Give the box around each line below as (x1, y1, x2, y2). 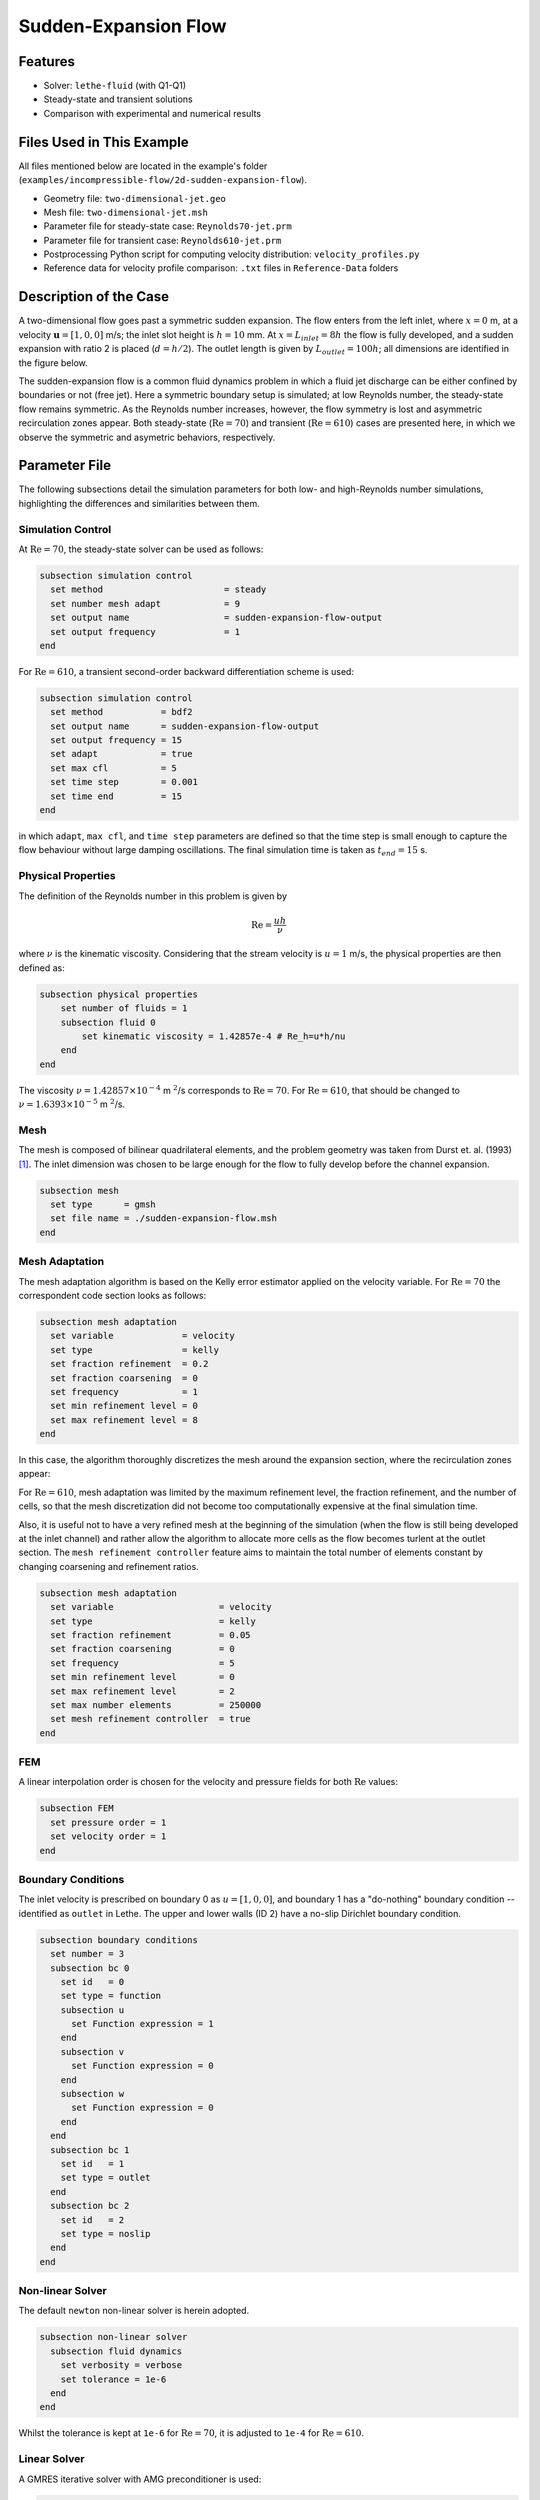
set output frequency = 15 (50, 735, 183, 746)
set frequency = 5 (50, 1657, 235, 1669)
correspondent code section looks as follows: (18, 1290, 207, 1301)
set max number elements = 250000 (50, 1699, 262, 1710)
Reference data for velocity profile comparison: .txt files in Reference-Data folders (43, 262, 399, 274)
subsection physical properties (39, 988, 199, 1000)
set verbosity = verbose (60, 2360, 183, 2371)
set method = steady (50, 584, 267, 595)
